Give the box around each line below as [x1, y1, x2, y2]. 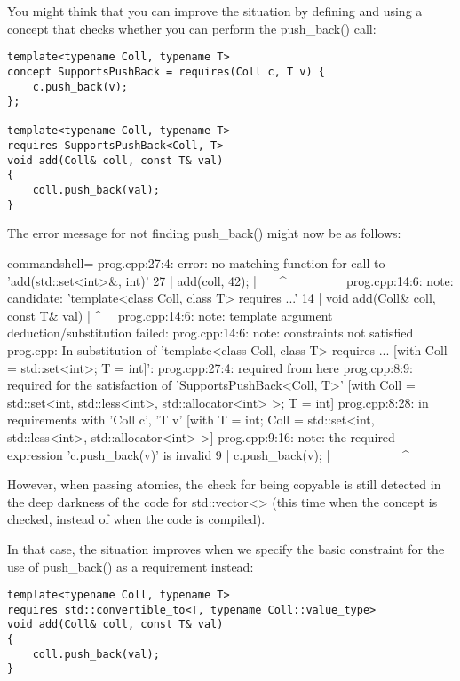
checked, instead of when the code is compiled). [7, 510, 266, 528]
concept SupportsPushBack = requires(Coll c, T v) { [7, 65, 325, 78]
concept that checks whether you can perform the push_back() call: [7, 19, 377, 37]
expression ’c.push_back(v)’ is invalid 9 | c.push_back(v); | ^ [7, 445, 409, 463]
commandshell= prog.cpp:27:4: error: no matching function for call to [7, 254, 385, 272]
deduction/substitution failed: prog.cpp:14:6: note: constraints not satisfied [7, 323, 414, 342]
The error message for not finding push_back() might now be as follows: [7, 224, 401, 242]
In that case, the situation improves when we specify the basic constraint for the [7, 539, 445, 558]
